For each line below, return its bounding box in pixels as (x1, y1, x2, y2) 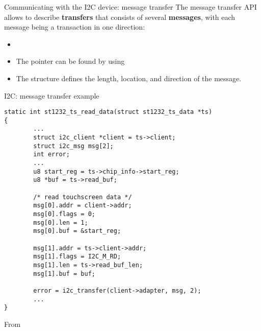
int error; (33, 151, 70, 158)
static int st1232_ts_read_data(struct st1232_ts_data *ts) (4, 108, 213, 116)
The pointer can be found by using (16, 56, 125, 66)
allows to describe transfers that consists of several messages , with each (4, 11, 236, 22)
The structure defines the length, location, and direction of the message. (16, 73, 242, 83)
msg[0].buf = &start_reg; (33, 227, 121, 235)
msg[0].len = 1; (33, 219, 88, 226)
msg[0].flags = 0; (33, 210, 95, 218)
